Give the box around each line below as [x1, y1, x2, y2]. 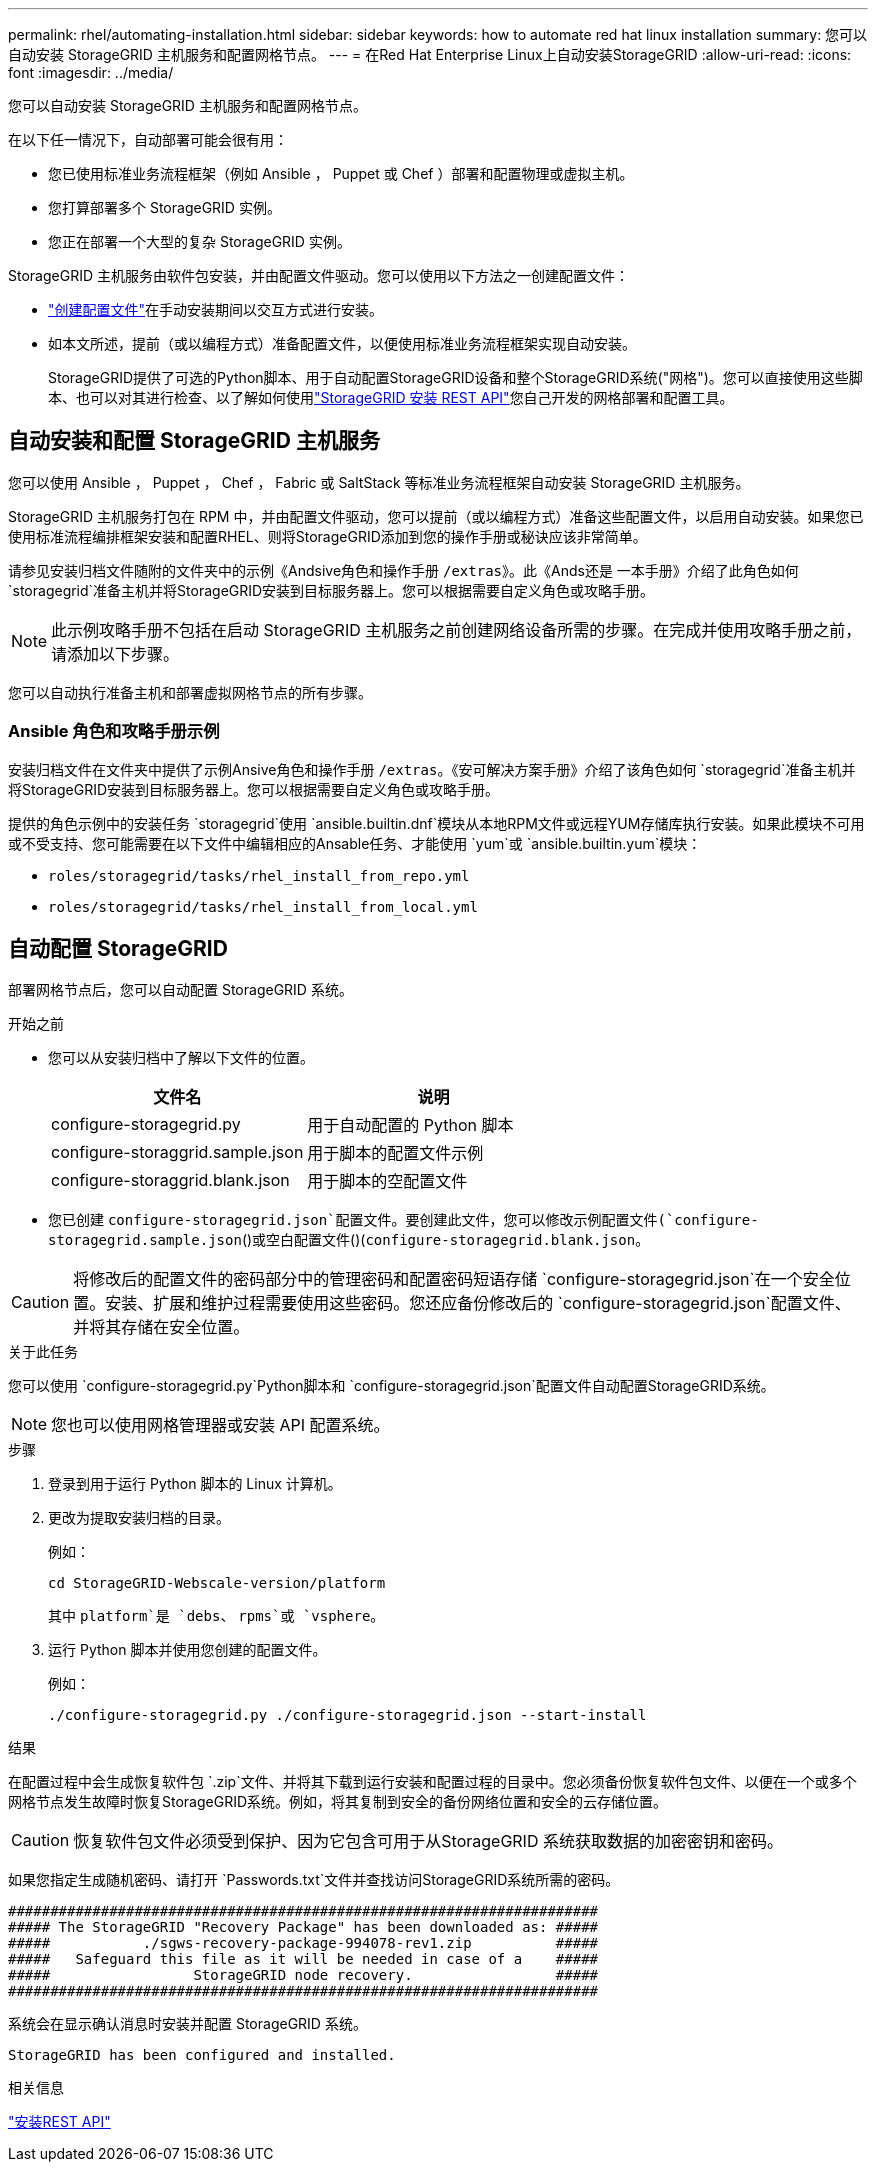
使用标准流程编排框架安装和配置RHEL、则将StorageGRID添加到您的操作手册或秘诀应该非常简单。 [8, 527, 647, 545]
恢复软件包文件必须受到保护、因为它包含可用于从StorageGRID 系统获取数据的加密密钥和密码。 [73, 1831, 783, 1852]
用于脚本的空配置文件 [307, 1171, 468, 1192]
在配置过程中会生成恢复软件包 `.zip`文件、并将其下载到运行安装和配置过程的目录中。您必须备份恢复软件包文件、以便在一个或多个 [8, 1773, 857, 1791]
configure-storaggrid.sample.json [51, 1142, 304, 1163]
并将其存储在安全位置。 [73, 1317, 250, 1338]
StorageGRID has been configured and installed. [8, 2047, 396, 2064]
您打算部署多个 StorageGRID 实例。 [48, 199, 281, 216]
